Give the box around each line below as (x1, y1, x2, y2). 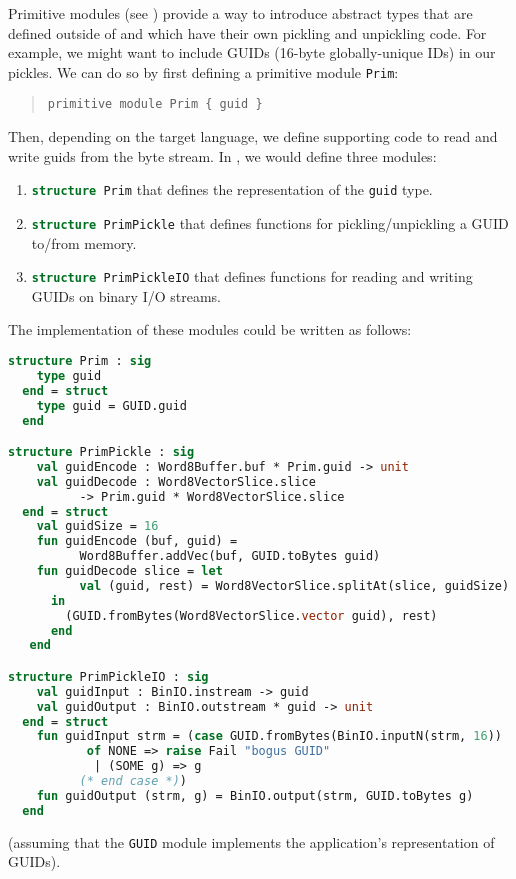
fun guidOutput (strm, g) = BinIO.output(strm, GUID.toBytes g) (36, 788, 474, 803)
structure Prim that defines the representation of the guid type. (31, 179, 433, 200)
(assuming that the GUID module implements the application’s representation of (8, 831, 495, 852)
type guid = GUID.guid (36, 398, 187, 413)
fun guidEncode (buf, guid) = (36, 534, 238, 549)
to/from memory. (31, 232, 137, 253)
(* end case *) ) (79, 774, 187, 789)
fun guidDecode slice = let (36, 564, 223, 579)
